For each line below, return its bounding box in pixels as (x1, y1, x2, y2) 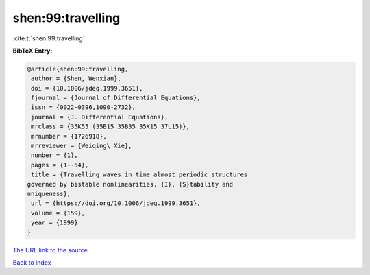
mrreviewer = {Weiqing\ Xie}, (31, 142, 133, 150)
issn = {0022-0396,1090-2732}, (31, 104, 136, 111)
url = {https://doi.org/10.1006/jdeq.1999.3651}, (31, 200, 201, 207)
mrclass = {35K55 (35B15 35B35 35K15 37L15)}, (31, 123, 190, 130)
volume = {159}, (31, 209, 86, 217)
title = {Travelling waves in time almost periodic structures (31, 171, 248, 178)
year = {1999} (31, 219, 78, 226)
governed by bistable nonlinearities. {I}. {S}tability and (27, 180, 234, 188)
